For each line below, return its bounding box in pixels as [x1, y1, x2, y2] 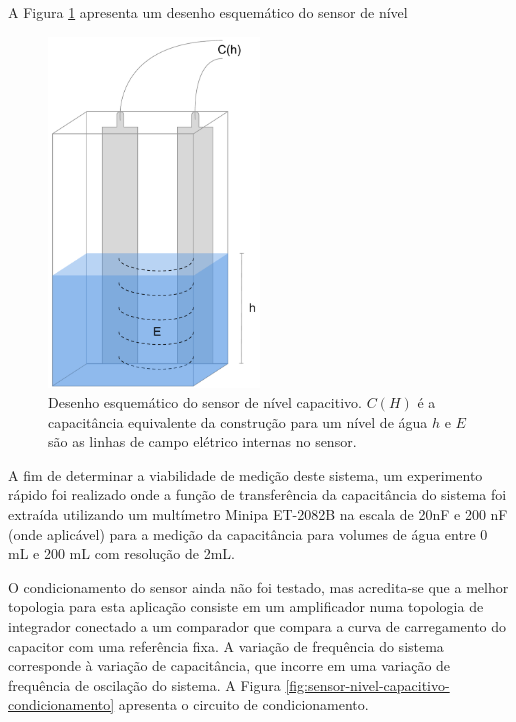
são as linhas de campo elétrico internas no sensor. [48, 431, 357, 452]
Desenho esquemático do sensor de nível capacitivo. [48, 392, 362, 413]
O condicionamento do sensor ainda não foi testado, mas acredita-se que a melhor [8, 576, 509, 597]
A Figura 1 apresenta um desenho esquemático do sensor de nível [8, 2, 408, 22]
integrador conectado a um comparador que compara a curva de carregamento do [8, 615, 507, 636]
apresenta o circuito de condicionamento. [118, 694, 369, 715]
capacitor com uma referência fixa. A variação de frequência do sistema [8, 635, 444, 656]
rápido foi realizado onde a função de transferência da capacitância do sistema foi [8, 484, 507, 505]
